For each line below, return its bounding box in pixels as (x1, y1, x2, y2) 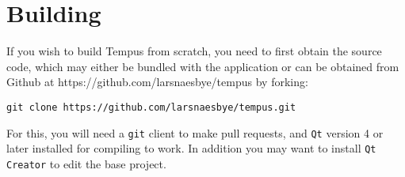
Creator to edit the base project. (6, 155, 166, 171)
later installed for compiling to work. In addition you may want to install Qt (6, 140, 376, 156)
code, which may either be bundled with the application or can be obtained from (6, 58, 399, 74)
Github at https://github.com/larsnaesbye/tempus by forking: (6, 73, 308, 90)
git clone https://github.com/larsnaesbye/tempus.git (6, 101, 296, 113)
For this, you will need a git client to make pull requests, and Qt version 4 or (6, 124, 384, 141)
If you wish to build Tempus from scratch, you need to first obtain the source (6, 43, 382, 59)
